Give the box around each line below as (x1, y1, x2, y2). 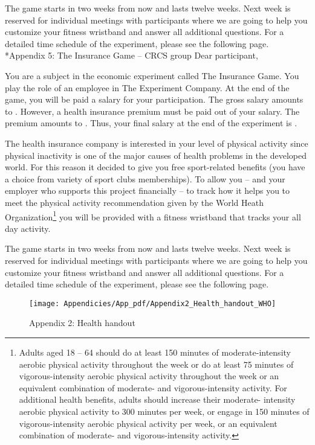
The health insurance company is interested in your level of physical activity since (5, 136, 308, 149)
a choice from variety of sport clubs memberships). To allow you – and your (5, 172, 285, 185)
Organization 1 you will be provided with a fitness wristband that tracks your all (5, 208, 301, 223)
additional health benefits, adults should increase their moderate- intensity (19, 393, 296, 406)
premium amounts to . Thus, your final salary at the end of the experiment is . (5, 117, 297, 129)
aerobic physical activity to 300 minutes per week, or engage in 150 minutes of (19, 405, 310, 417)
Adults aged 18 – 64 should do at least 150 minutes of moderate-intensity (19, 345, 291, 358)
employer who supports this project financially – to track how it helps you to (5, 184, 290, 197)
